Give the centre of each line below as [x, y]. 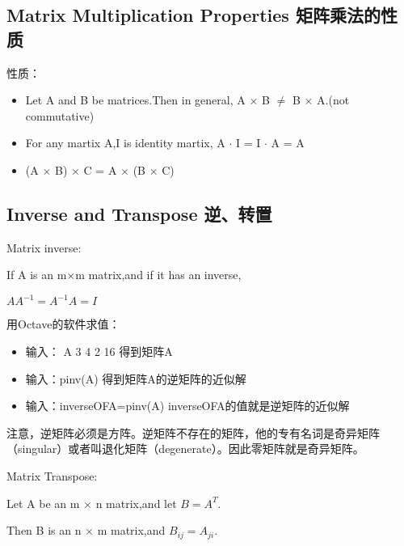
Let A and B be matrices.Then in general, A [135, 100]
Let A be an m [43, 503]
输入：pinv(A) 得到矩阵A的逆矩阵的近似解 [136, 378]
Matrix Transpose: [52, 476]
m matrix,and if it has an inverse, [158, 275]
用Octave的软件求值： [63, 324]
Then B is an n [44, 530]
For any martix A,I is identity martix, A [125, 143]
